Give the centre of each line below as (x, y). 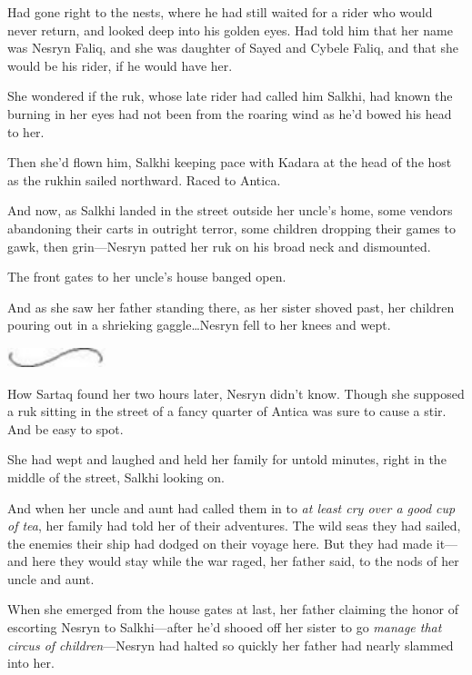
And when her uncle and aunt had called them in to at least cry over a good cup (231, 507)
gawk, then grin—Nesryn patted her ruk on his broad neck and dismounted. (219, 246)
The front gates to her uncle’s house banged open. (147, 277)
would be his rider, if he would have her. (120, 65)
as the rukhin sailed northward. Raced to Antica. (144, 179)
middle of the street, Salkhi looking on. (116, 476)
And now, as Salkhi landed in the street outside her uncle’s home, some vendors (230, 210)
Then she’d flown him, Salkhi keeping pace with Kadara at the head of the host (230, 162)
